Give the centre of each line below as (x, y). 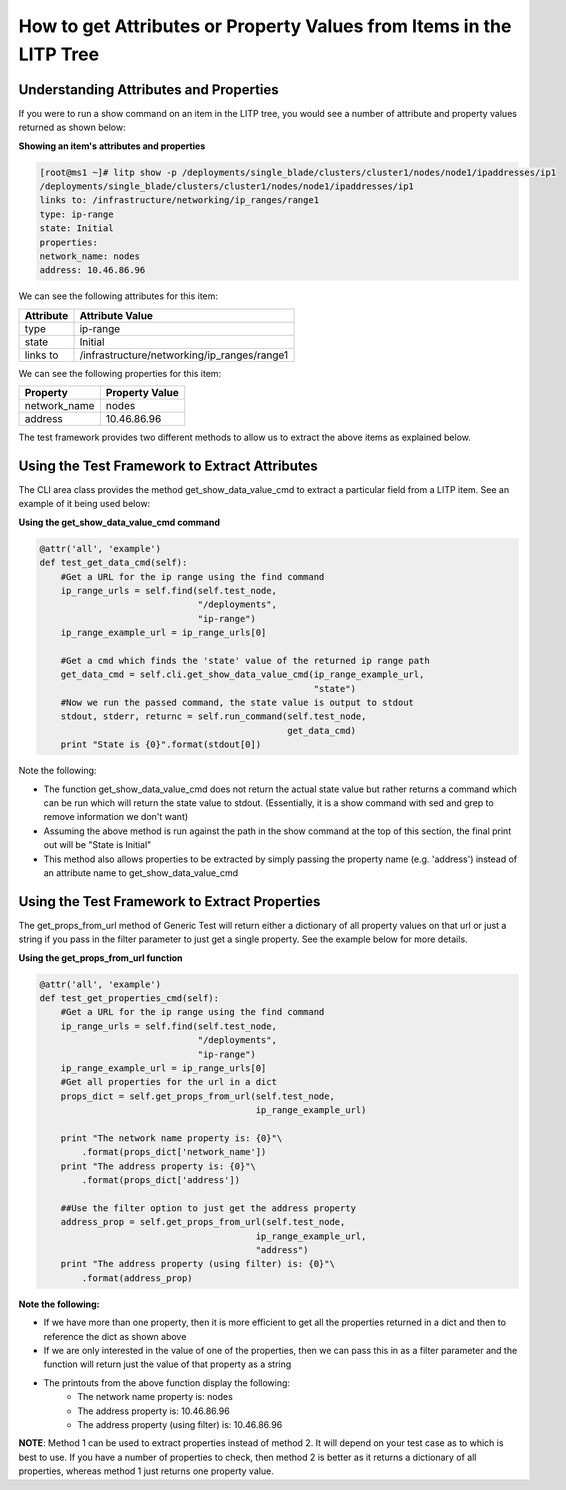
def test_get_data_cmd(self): (113, 563)
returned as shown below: (72, 127)
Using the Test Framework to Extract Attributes (168, 465)
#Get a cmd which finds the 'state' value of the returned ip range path (245, 660)
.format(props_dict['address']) (160, 1180)
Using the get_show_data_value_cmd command (119, 522)
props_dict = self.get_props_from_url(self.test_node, (197, 1096)
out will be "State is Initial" (97, 845)
